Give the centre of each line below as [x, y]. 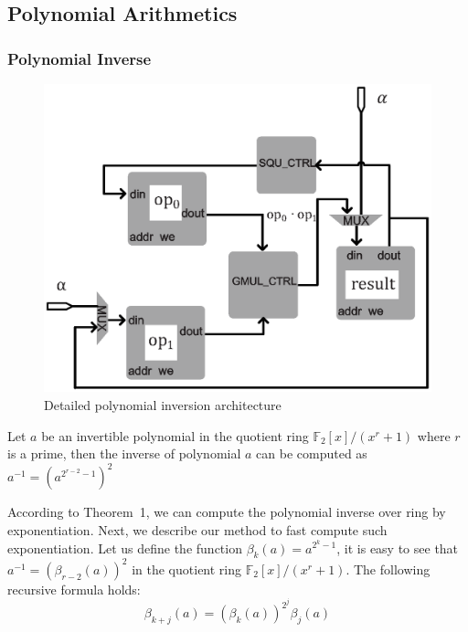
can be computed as [312, 453]
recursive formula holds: [74, 589]
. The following [388, 569]
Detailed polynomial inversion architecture [163, 405]
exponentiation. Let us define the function [125, 548]
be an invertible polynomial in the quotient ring [175, 435]
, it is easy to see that [398, 548]
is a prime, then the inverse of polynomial [124, 453]
